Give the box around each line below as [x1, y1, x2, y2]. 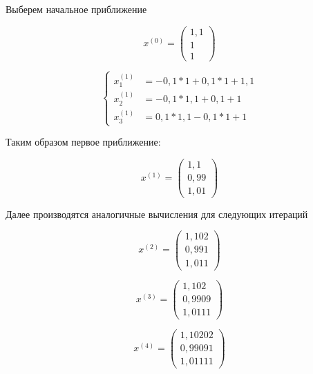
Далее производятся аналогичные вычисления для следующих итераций [6, 206, 308, 221]
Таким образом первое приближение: [6, 135, 161, 149]
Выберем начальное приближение [6, 2, 147, 16]
